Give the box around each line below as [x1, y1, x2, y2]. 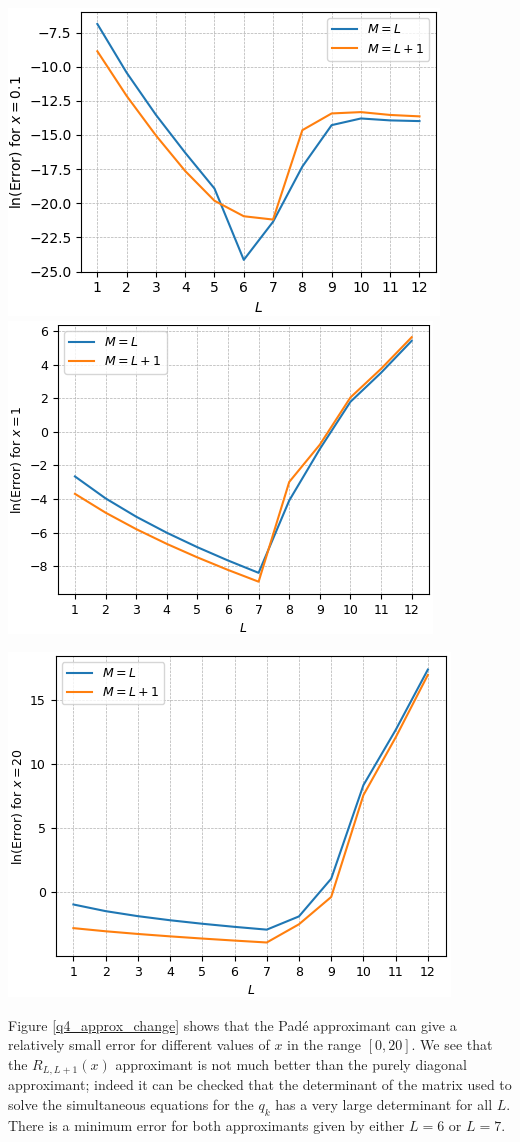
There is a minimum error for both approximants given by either [8, 1114, 405, 1135]
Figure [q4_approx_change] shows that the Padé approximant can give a [8, 1014, 457, 1035]
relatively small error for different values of [8, 1034, 270, 1055]
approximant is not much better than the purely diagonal [115, 1053, 467, 1074]
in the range [287, 1034, 362, 1055]
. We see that [411, 1034, 493, 1055]
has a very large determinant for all [275, 1094, 493, 1115]
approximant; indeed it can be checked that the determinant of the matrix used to [8, 1074, 512, 1095]
